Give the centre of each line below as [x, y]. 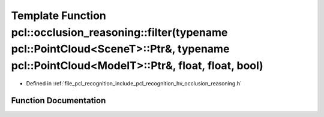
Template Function [58, 16]
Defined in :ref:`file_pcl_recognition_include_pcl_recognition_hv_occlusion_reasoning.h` [134, 83]
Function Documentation [58, 101]
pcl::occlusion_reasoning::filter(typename [119, 32]
